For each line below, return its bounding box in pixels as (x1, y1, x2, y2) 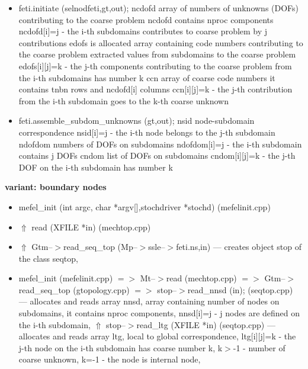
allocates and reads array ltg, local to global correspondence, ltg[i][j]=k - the (18, 330, 296, 342)
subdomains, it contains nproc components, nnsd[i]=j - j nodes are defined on (18, 307, 300, 319)
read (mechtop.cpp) (166, 272, 237, 284)
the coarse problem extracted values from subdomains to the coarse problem (18, 48, 296, 60)
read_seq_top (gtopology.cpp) (18, 283, 130, 296)
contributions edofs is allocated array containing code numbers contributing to (18, 36, 303, 49)
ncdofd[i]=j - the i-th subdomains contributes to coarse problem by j (18, 25, 268, 37)
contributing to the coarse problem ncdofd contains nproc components (18, 13, 274, 25)
